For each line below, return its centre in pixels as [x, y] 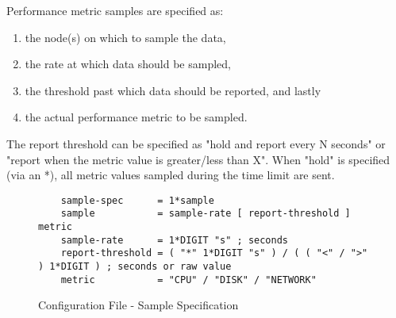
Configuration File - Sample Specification [138, 305]
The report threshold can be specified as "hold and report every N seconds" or [196, 143]
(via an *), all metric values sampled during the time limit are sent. [171, 175]
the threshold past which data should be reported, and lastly [173, 90]
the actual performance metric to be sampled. [136, 117]
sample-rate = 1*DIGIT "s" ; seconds [174, 240]
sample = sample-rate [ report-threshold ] [206, 214]
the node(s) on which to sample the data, [125, 37]
